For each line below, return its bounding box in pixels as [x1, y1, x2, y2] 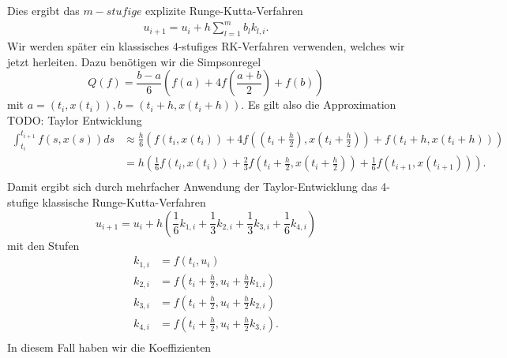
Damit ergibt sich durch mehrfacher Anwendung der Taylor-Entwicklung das [7, 178, 377, 195]
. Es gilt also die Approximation [241, 96, 396, 113]
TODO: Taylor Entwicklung [7, 111, 142, 128]
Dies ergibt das [7, 2, 80, 18]
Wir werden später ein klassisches [7, 37, 170, 54]
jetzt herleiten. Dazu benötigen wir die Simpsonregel [7, 53, 261, 69]
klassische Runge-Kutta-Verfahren [42, 193, 206, 210]
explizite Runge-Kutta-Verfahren [145, 2, 303, 18]
